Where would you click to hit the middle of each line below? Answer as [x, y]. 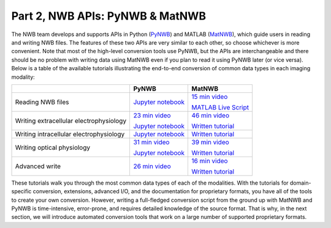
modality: [23, 77]
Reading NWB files [42, 102]
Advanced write [38, 166]
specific [21, 191]
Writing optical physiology [53, 147]
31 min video [151, 142]
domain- [300, 183]
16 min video [210, 161]
